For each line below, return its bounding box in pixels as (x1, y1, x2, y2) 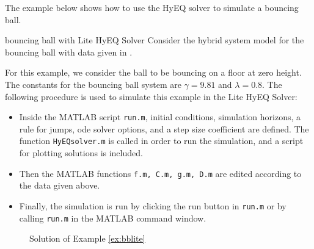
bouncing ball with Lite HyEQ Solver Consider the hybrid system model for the (5, 34, 304, 46)
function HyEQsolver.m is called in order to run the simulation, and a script (19, 134, 304, 147)
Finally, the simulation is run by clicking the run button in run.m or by (19, 199, 287, 212)
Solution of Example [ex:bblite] (29, 232, 145, 245)
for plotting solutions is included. (19, 146, 143, 159)
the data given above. (19, 179, 100, 192)
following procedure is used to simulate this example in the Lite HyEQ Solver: (5, 90, 298, 103)
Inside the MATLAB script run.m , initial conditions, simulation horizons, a (19, 110, 301, 123)
